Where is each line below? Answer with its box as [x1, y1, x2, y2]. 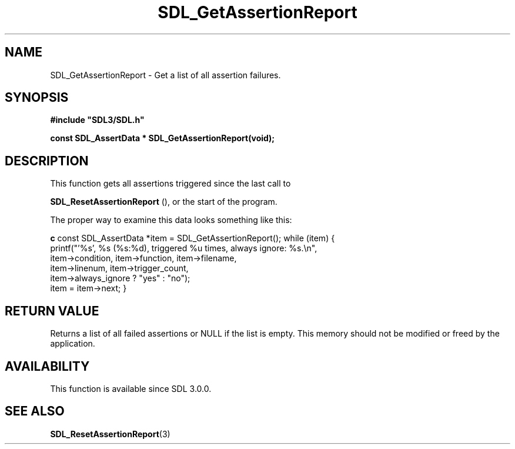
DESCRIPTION [5, 153, 89, 168]
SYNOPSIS [5, 90, 69, 105]
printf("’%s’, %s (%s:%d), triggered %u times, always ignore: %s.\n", [50, 243, 317, 254]
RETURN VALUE [5, 303, 99, 318]
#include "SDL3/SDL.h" [50, 115, 145, 125]
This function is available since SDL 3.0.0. [50, 383, 212, 394]
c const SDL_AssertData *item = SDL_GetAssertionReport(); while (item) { [50, 233, 335, 244]
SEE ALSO [5, 404, 65, 419]
